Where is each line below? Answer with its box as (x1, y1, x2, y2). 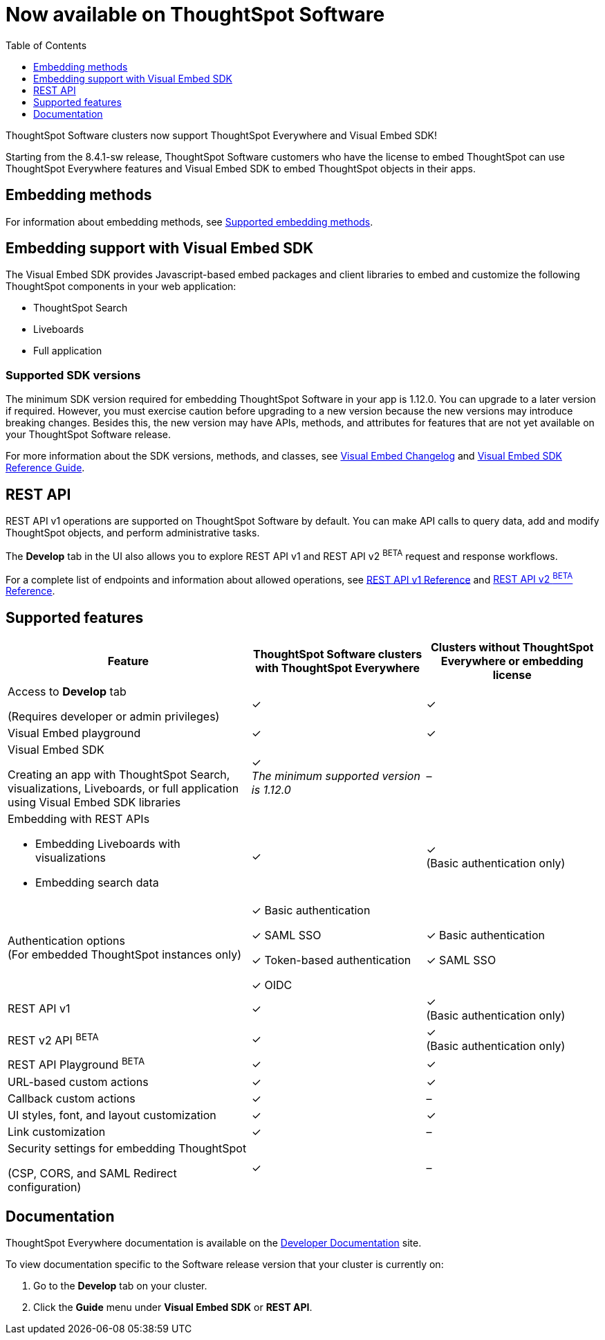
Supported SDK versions (6, 368, 141, 382)
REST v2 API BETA (8, 1031, 99, 1047)
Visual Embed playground (8, 726, 141, 741)
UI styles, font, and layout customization (8, 1107, 216, 1122)
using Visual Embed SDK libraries (8, 795, 181, 810)
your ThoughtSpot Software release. (6, 428, 171, 441)
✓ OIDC (251, 978, 292, 993)
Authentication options (8, 934, 126, 948)
